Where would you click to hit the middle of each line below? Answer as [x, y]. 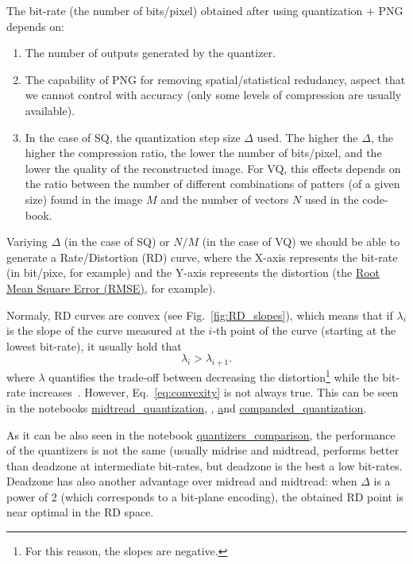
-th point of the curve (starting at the [304, 330]
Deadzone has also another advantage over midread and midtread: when [182, 481]
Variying [27, 242]
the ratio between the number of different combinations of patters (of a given [212, 184]
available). [50, 110]
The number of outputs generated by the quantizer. [151, 53]
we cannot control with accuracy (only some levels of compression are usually [213, 95]
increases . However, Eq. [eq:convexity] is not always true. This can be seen [214, 392]
